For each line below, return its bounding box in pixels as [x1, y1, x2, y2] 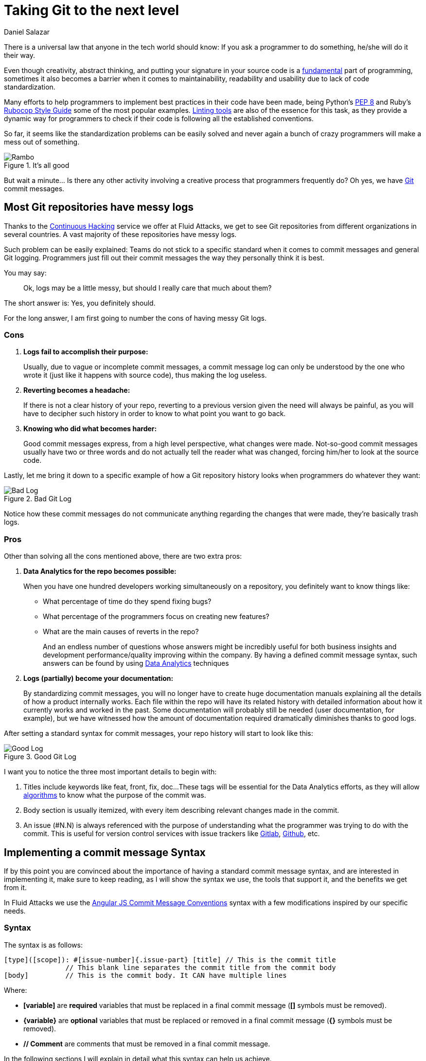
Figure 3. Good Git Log [4, 752, 76, 761]
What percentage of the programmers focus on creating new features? [43, 612, 269, 621]
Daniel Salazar [4, 27, 50, 36]
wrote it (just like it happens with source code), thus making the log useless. [23, 371, 267, 380]
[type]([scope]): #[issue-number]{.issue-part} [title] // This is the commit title [4, 955, 336, 964]
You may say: [4, 268, 47, 277]
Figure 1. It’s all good [4, 161, 70, 169]
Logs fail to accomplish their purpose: [23, 348, 148, 356]
